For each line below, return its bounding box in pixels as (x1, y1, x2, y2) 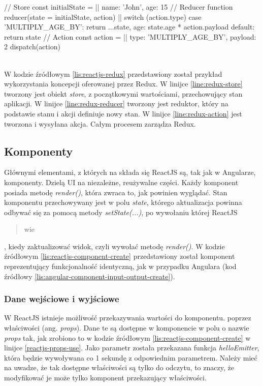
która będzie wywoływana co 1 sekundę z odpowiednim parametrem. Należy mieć (4, 352, 257, 363)
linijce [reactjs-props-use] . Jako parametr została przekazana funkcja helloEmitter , (4, 342, 259, 353)
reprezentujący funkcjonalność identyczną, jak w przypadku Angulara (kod (4, 261, 237, 272)
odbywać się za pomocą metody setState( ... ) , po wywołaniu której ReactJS (4, 206, 238, 217)
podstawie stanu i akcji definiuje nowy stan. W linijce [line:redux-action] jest (4, 108, 242, 118)
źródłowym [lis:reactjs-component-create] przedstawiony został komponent (4, 251, 235, 261)
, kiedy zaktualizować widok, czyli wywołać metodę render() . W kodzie (4, 241, 225, 251)
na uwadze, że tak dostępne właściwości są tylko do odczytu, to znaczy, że (4, 362, 234, 373)
